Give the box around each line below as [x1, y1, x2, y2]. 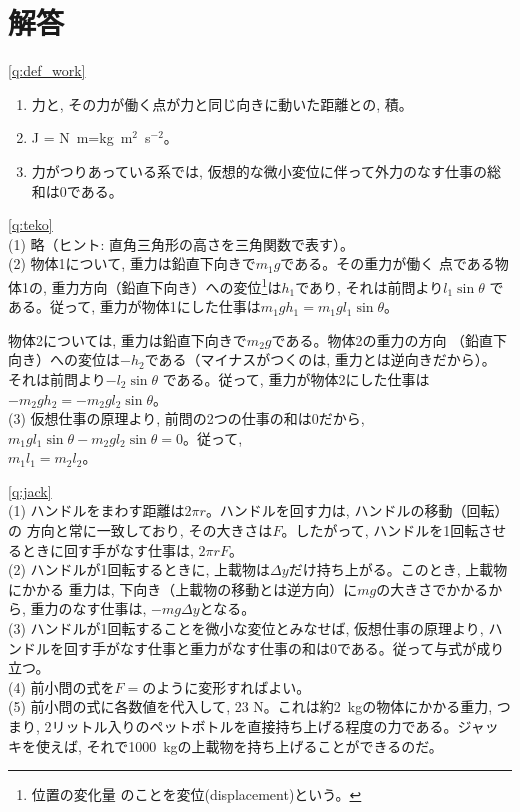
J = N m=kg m [31, 127, 133, 148]
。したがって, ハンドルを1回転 [281, 520, 479, 541]
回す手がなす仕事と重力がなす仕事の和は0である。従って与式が [63, 637, 477, 658]
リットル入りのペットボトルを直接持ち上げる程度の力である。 [51, 716, 458, 736]
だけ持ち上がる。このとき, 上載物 [288, 559, 508, 580]
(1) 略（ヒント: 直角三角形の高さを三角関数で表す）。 [8, 233, 355, 254]
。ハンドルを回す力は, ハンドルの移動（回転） [205, 500, 509, 521]
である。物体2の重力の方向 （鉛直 [271, 329, 494, 350]
